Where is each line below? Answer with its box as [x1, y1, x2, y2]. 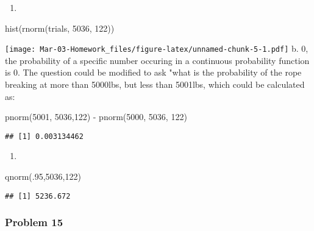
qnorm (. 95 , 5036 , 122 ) [5, 170, 81, 183]
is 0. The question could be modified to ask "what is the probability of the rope [5, 66, 302, 79]
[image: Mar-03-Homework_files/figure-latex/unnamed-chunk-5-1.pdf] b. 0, [5, 42, 309, 55]
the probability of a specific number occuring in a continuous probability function [5, 54, 310, 66]
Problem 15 [5, 215, 63, 230]
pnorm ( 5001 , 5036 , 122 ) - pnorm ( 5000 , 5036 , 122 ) [5, 110, 187, 123]
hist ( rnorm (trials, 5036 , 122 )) [5, 21, 115, 34]
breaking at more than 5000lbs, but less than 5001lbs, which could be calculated [5, 78, 305, 91]
